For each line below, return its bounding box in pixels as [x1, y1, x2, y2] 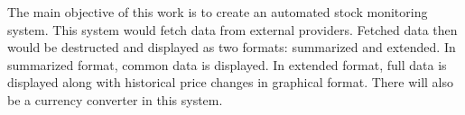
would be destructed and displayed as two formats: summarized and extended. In [7, 38, 456, 57]
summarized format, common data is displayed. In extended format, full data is [7, 55, 447, 74]
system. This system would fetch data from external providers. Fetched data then [7, 20, 458, 39]
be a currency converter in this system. [7, 90, 223, 109]
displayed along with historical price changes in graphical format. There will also [7, 73, 454, 92]
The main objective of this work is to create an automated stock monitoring [7, 3, 428, 21]
